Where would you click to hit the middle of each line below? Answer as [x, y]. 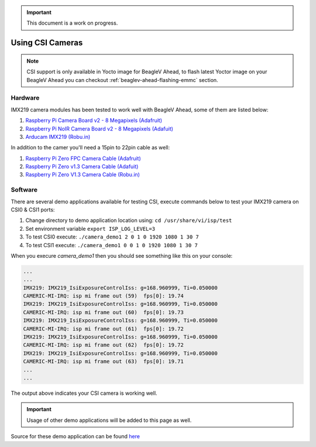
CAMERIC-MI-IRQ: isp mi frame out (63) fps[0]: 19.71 [103, 361]
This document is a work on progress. [72, 23]
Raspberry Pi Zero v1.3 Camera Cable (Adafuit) [82, 166]
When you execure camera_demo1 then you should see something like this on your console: [122, 255]
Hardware [25, 98]
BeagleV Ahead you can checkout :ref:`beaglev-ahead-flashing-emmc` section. [123, 80]
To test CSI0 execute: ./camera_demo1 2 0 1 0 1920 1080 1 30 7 [112, 237]
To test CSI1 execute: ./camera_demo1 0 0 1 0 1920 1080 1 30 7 [112, 245]
